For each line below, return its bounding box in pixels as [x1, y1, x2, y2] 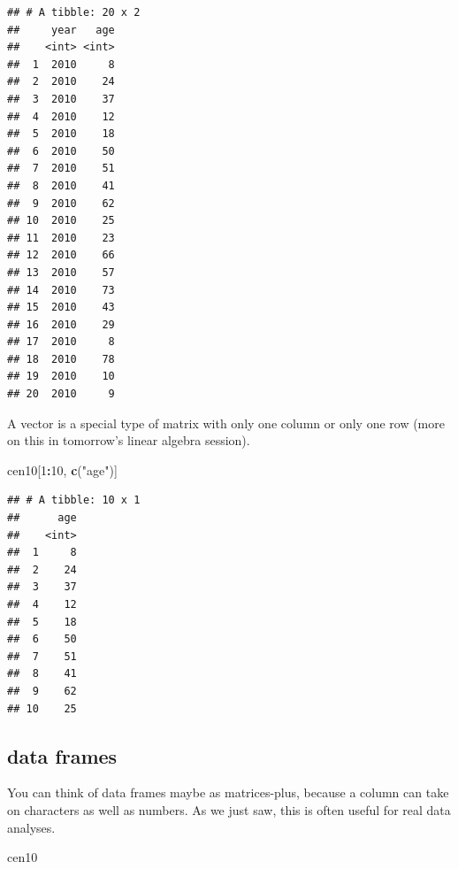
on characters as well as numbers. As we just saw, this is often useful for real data [7, 800, 451, 819]
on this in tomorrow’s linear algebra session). [7, 431, 250, 450]
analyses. [7, 818, 56, 836]
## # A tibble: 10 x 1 [7, 494, 141, 507]
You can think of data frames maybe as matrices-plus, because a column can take [7, 783, 449, 802]
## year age [7, 23, 115, 36]
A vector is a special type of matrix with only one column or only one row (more [7, 413, 445, 432]
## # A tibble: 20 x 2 [7, 6, 141, 19]
